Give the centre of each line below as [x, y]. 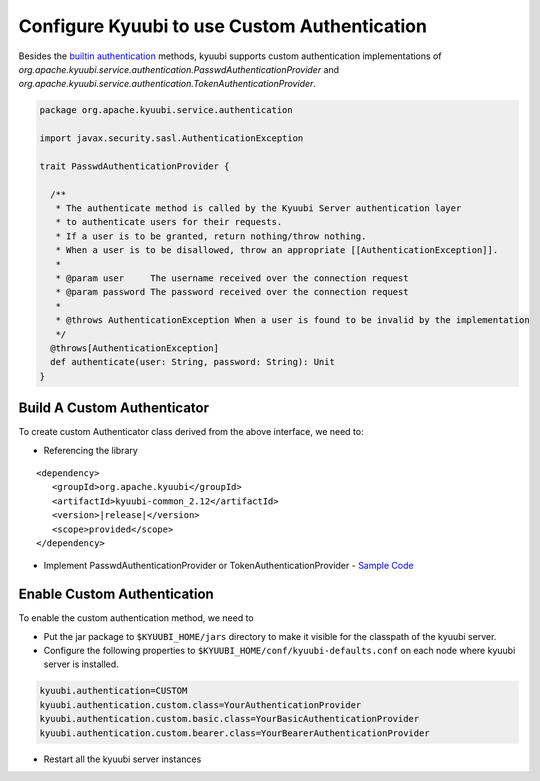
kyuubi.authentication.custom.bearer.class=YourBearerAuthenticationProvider [234, 733]
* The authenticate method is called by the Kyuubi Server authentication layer [258, 208]
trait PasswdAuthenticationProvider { [134, 166]
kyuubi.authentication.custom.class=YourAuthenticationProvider [200, 704]
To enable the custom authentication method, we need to [136, 618]
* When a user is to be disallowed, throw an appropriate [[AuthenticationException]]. [277, 250]
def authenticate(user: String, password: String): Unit [192, 362]
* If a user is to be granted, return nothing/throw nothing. [211, 236]
